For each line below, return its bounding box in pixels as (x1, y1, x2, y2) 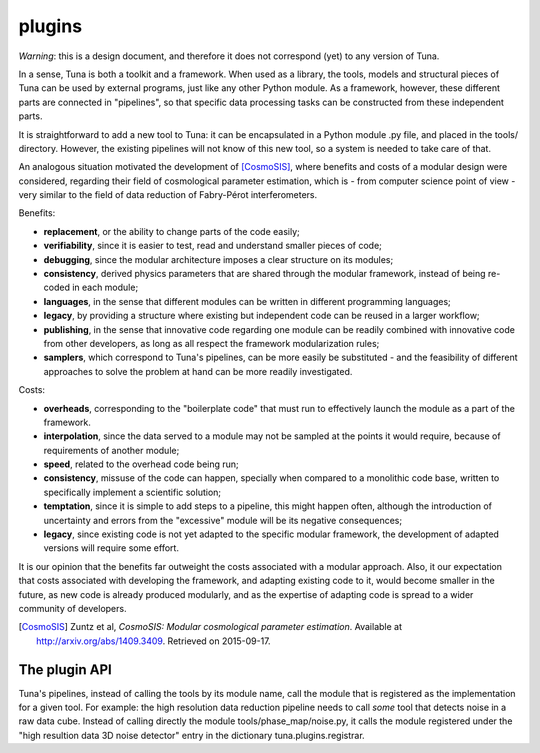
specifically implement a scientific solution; (43, 486, 222, 498)
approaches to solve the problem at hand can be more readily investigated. (43, 365, 353, 377)
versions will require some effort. (43, 542, 180, 554)
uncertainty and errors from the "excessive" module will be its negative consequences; (43, 514, 403, 526)
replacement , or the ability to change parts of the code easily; (43, 225, 300, 237)
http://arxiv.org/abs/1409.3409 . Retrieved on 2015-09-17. (36, 635, 271, 647)
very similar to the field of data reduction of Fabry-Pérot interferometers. (18, 189, 318, 201)
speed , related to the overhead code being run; (43, 458, 239, 470)
